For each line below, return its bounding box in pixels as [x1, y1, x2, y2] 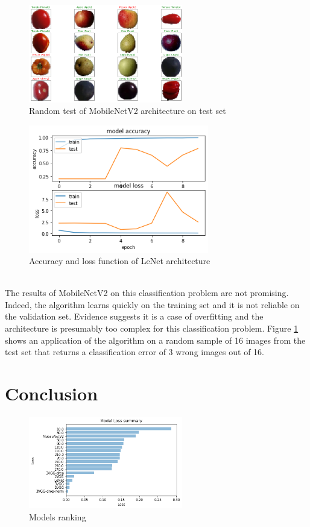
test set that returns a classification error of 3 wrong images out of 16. [5, 346, 264, 358]
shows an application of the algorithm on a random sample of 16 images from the [5, 333, 306, 346]
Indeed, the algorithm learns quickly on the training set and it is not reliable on [5, 298, 300, 311]
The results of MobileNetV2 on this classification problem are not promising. [5, 286, 289, 299]
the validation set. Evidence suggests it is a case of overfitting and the [5, 310, 264, 323]
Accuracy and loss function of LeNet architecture [29, 254, 210, 267]
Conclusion [5, 381, 98, 406]
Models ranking [29, 510, 86, 523]
